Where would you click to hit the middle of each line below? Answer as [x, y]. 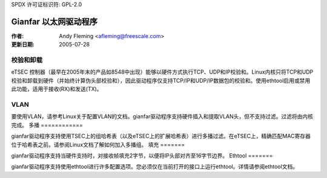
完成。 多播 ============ [47, 125]
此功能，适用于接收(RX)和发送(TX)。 [57, 89]
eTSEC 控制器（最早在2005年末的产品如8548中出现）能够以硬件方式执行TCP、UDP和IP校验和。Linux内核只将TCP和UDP [162, 72]
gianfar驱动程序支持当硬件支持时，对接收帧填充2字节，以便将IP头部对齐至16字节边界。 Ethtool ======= [142, 155]
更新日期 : [23, 45]
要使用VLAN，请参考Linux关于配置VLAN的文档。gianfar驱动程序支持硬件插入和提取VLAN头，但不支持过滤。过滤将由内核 [162, 116]
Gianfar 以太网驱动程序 [54, 21]
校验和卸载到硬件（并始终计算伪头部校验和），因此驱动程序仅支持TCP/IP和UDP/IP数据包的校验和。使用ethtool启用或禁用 [161, 80]
